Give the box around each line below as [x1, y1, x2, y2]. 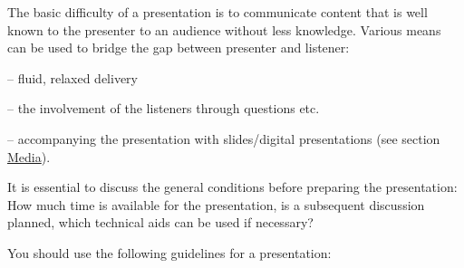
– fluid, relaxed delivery [7, 68, 138, 87]
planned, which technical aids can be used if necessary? [7, 213, 314, 232]
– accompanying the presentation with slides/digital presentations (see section [7, 129, 440, 148]
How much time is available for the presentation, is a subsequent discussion [7, 195, 425, 214]
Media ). [7, 147, 51, 166]
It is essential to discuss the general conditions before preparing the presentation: [7, 177, 458, 196]
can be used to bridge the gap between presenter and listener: [7, 38, 350, 57]
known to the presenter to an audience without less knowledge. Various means [7, 20, 441, 39]
